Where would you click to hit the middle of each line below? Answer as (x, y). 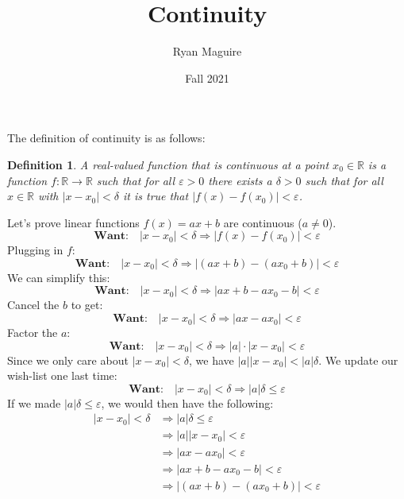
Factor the (33, 333)
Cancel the (33, 305)
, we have (212, 360)
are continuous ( (263, 222)
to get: (87, 305)
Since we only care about (68, 360)
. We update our (358, 360)
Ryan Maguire (207, 51)
